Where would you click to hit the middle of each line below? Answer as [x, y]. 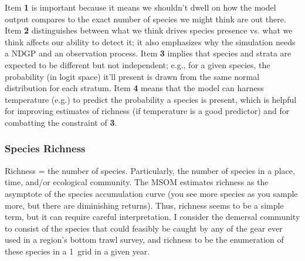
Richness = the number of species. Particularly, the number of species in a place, [150, 170]
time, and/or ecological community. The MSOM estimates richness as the [137, 182]
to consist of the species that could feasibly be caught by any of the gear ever [144, 228]
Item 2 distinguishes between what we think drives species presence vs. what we [149, 30]
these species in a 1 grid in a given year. [77, 251]
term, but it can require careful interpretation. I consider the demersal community [152, 217]
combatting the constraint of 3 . [61, 122]
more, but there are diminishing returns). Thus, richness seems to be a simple [144, 205]
